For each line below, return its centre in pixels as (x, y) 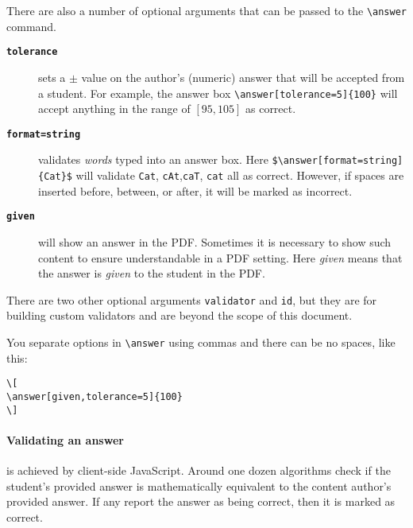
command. (31, 26)
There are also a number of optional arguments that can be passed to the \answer (207, 10)
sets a (52, 77)
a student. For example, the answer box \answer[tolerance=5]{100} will (218, 93)
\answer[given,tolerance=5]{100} (95, 396)
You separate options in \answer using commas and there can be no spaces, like (201, 342)
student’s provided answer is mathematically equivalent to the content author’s (199, 485)
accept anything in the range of (114, 109)
